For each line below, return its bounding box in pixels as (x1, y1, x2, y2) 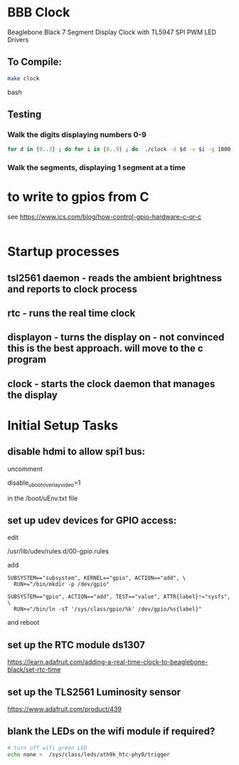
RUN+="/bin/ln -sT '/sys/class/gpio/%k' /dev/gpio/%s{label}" (14, 606, 202, 613)
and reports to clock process (7, 283, 137, 295)
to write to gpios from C (7, 189, 149, 205)
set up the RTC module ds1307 (7, 638, 146, 651)
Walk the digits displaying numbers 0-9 (7, 130, 147, 139)
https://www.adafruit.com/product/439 (7, 705, 122, 714)
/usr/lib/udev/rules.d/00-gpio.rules (7, 547, 109, 556)
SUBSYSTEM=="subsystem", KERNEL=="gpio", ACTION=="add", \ (7, 574, 186, 582)
